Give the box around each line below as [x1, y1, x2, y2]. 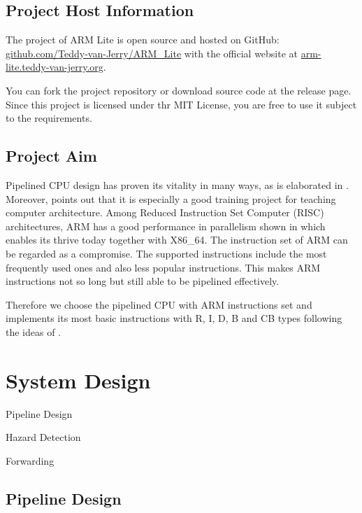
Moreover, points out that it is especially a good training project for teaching [6, 191, 336, 206]
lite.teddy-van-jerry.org [6, 59, 103, 74]
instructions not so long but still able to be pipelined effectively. [6, 274, 280, 288]
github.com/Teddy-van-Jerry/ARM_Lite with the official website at [6, 45, 298, 60]
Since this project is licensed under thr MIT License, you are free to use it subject [6, 97, 357, 111]
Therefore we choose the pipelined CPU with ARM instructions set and [6, 297, 312, 311]
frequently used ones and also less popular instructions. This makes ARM [6, 260, 321, 274]
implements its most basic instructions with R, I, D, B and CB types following [6, 311, 342, 325]
